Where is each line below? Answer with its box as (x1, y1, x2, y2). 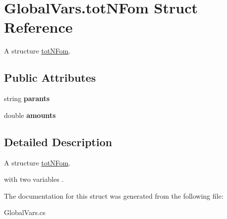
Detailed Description (4, 134, 113, 149)
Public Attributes (4, 70, 96, 85)
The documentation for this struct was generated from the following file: (4, 190, 224, 201)
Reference (4, 17, 73, 37)
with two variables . (4, 174, 64, 184)
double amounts (4, 109, 56, 120)
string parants (4, 93, 50, 104)
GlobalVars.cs (4, 207, 46, 218)
